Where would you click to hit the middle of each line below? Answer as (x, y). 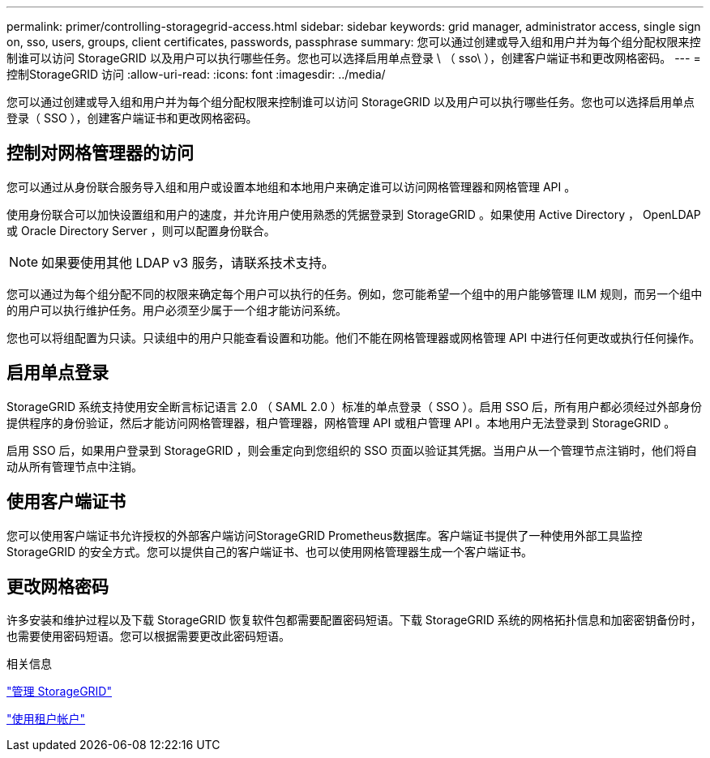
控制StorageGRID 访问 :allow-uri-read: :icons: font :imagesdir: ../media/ (196, 74)
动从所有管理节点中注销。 (75, 466)
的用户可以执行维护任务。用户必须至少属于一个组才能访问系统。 (177, 310)
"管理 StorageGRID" (59, 692)
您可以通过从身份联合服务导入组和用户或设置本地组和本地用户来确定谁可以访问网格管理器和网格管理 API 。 (291, 186)
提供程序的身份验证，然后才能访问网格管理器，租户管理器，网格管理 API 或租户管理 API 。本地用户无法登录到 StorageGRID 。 (341, 422)
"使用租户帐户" (46, 719)
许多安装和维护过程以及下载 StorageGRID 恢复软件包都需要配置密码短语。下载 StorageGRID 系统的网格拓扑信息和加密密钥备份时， (354, 620)
